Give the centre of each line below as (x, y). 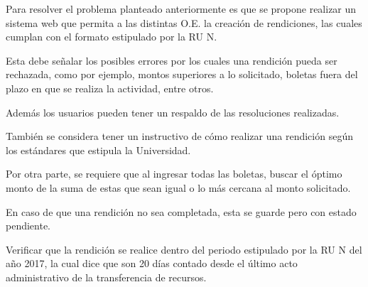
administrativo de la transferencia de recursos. (106, 277)
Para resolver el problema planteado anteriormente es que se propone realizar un (181, 9)
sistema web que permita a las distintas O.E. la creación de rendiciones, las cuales (184, 22)
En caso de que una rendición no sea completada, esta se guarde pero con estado (181, 211)
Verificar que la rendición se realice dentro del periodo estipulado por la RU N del (184, 249)
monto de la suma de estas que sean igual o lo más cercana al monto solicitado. (178, 187)
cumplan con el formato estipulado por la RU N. (112, 37)
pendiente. (28, 226)
